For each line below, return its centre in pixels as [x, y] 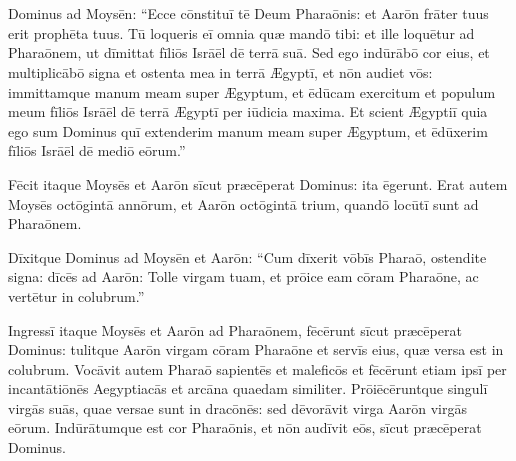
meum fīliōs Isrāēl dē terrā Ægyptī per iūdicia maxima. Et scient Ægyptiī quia [248, 111]
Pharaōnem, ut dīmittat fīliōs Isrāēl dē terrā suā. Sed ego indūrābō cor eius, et [249, 52]
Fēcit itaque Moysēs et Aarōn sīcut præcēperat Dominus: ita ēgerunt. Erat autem [258, 183]
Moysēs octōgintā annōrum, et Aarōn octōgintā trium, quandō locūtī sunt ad [243, 203]
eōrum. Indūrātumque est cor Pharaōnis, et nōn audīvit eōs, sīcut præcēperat [245, 427]
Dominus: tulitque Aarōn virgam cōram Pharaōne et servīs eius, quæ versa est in [256, 349]
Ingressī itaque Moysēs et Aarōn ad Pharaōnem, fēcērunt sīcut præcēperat [235, 329]
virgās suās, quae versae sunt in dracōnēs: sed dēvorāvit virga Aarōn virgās [237, 407]
